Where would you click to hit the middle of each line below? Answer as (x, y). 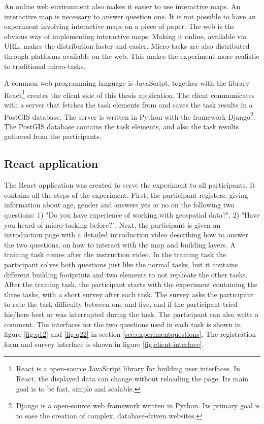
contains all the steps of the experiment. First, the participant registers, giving (126, 195)
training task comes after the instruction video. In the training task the (115, 254)
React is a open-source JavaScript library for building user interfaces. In (128, 368)
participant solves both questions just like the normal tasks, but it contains (121, 264)
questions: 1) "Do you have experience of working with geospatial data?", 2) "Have (132, 215)
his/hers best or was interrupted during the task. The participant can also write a (131, 314)
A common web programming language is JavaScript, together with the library (127, 83)
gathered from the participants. (53, 136)
